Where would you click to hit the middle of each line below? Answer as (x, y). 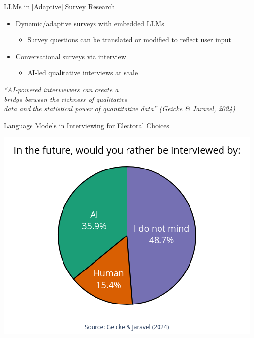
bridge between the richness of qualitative (65, 99)
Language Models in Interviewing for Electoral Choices (87, 125)
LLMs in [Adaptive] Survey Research (60, 6)
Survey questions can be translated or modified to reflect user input (129, 40)
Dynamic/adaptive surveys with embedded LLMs (90, 23)
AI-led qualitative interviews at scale (83, 73)
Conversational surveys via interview (71, 56)
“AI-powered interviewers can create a (61, 89)
